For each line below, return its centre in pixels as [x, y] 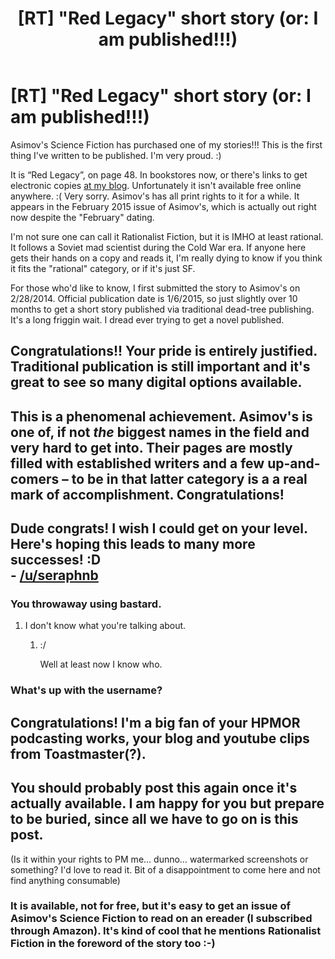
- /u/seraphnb [54, 575]
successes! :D [56, 560]
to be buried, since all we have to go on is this [154, 819]
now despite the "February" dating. [82, 217]
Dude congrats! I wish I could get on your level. [159, 528]
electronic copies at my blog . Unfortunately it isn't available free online [156, 185]
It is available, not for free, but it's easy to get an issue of [151, 906]
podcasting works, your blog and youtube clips [160, 738]
